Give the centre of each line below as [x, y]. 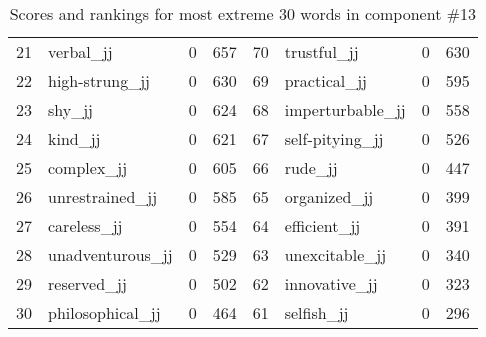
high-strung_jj [99, 80]
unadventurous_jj [110, 254]
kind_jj [74, 138]
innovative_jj [331, 283]
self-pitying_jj [334, 138]
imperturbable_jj [345, 109]
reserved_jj [87, 283]
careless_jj [85, 225]
